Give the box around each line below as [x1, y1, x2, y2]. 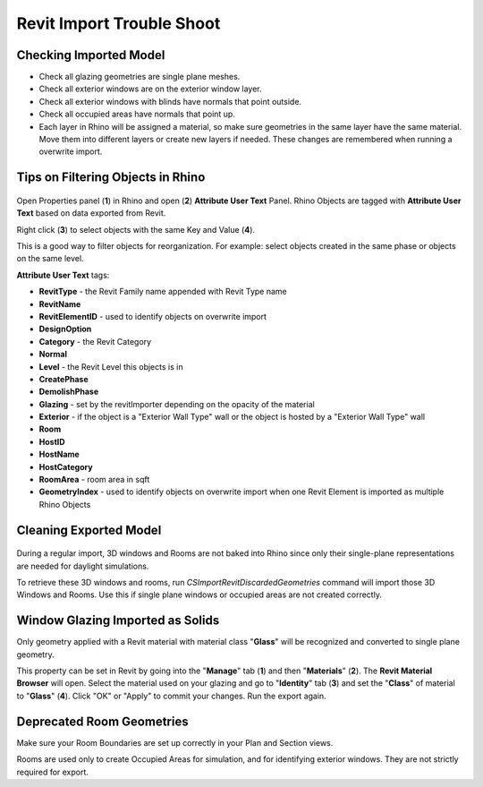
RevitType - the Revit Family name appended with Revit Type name [38, 287, 288, 297]
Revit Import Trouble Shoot [16, 13, 221, 33]
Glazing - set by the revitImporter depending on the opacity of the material [38, 398, 315, 409]
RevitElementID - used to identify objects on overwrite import [38, 311, 267, 321]
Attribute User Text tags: [16, 269, 110, 280]
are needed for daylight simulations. [16, 560, 149, 571]
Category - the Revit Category [38, 336, 152, 346]
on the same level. [16, 253, 84, 264]
